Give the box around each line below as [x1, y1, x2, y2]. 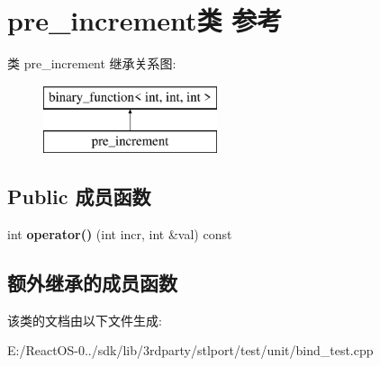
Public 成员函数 [7, 183, 151, 210]
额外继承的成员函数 [7, 269, 177, 297]
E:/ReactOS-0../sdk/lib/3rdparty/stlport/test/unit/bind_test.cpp [7, 341, 374, 360]
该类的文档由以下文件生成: [7, 310, 162, 329]
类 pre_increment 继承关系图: [7, 54, 176, 73]
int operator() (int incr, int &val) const [7, 225, 232, 244]
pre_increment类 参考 [7, 2, 283, 39]
